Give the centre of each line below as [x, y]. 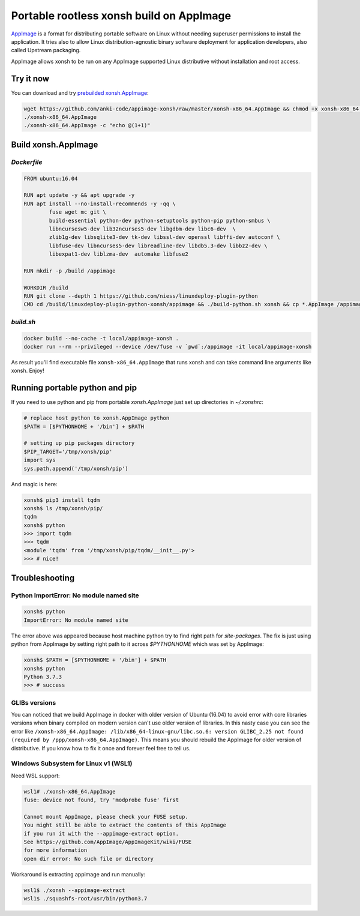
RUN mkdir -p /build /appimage [70, 271]
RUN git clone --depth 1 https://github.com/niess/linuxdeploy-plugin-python [141, 296]
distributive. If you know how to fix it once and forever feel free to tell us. [101, 748]
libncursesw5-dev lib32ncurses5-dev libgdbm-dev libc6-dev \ [142, 229]
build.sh [23, 322]
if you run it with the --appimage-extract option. [101, 833]
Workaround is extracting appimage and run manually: [78, 874]
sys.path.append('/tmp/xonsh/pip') [76, 469]
